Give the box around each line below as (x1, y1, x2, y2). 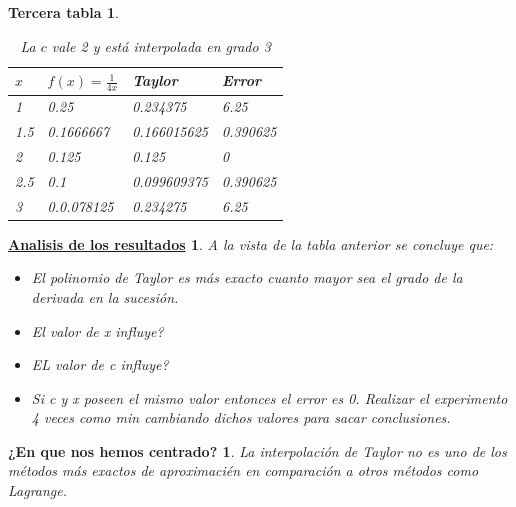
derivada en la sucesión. (31, 286, 179, 307)
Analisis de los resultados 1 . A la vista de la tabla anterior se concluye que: (8, 233, 494, 254)
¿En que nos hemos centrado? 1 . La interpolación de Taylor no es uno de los (8, 440, 507, 461)
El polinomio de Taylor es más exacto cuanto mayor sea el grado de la (31, 267, 463, 288)
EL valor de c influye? (31, 354, 169, 375)
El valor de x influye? (31, 320, 164, 341)
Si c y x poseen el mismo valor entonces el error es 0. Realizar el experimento (31, 387, 508, 408)
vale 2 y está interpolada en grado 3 (51, 35, 271, 56)
